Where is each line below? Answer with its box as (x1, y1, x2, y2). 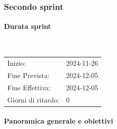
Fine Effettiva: (7, 82, 50, 92)
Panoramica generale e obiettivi (4, 116, 114, 126)
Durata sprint (4, 21, 51, 31)
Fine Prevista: (7, 70, 50, 80)
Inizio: (7, 57, 26, 68)
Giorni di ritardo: (7, 94, 60, 104)
